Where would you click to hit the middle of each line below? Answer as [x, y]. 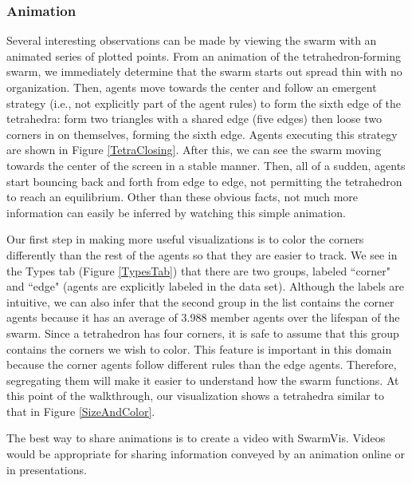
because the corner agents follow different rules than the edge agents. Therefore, [202, 364]
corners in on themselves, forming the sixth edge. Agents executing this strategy [202, 134]
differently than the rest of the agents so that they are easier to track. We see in [202, 254]
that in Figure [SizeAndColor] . [81, 411]
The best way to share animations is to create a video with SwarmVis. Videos [196, 438]
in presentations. [47, 469]
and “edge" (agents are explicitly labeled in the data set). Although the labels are [206, 286]
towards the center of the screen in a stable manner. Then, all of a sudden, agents [206, 165]
